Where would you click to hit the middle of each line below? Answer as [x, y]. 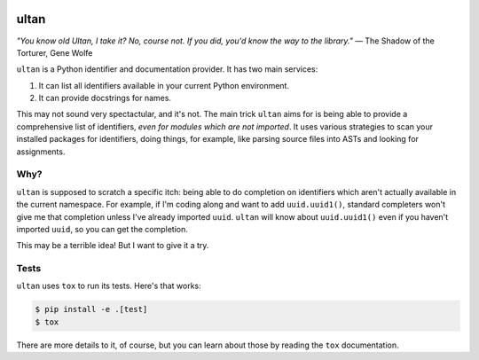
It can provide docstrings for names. [105, 98]
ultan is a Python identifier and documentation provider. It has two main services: [167, 69]
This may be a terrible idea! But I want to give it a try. [113, 246]
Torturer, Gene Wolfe [55, 52]
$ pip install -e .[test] [91, 309]
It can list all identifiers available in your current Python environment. [164, 85]
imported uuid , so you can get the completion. [102, 229]
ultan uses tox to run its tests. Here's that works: [109, 286]
